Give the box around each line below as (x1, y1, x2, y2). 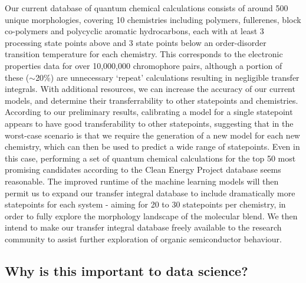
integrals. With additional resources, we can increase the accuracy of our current (5, 83, 295, 95)
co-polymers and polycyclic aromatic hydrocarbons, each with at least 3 (5, 25, 264, 37)
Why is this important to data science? (5, 261, 248, 279)
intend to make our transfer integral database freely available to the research (5, 221, 282, 233)
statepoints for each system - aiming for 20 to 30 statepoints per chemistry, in (5, 198, 286, 210)
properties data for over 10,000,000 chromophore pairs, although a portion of (5, 59, 282, 71)
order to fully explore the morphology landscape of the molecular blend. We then (5, 209, 298, 222)
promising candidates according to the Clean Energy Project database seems (5, 163, 281, 176)
